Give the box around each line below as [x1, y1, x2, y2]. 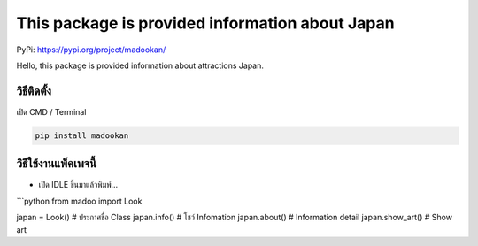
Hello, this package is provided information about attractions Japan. [16, 60, 265, 71]
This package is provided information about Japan [16, 13, 395, 33]
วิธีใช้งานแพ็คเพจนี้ [16, 156, 97, 172]
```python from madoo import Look [16, 196, 143, 206]
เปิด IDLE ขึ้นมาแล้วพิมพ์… [38, 180, 119, 190]
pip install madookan [35, 130, 129, 141]
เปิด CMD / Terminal [16, 106, 87, 117]
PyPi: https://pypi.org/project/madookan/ [16, 44, 166, 55]
